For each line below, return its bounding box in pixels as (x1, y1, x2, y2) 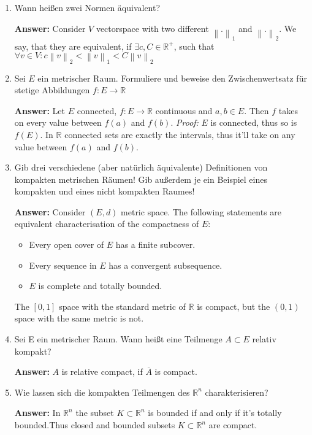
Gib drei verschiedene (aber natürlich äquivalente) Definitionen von (14, 161, 268, 174)
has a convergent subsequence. (108, 258, 223, 271)
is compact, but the (197, 299, 270, 312)
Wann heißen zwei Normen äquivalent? (14, 1, 161, 13)
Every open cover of (29, 238, 104, 251)
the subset (75, 406, 114, 419)
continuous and (155, 104, 213, 117)
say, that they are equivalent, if (14, 39, 132, 52)
